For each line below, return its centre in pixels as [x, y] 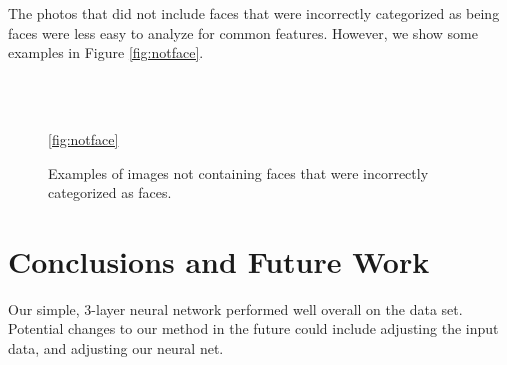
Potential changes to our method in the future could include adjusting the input [253, 328]
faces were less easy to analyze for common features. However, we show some [243, 32]
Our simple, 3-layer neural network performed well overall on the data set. [235, 308]
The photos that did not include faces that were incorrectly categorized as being [254, 13]
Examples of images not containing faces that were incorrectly [238, 172]
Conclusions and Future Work [219, 260]
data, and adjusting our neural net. [116, 348]
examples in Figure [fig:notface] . [106, 52]
